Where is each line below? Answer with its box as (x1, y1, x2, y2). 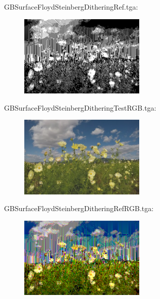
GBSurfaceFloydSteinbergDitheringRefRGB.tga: (4, 203, 154, 214)
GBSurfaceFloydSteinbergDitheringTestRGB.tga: (4, 102, 156, 113)
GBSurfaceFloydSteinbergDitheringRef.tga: (4, 2, 138, 12)
